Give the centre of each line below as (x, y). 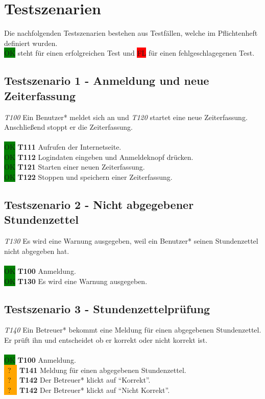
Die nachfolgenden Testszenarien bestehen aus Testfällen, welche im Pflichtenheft (131, 33)
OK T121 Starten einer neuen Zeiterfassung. (75, 167)
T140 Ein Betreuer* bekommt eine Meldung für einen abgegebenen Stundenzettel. (133, 330)
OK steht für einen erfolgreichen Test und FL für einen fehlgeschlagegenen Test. (129, 53)
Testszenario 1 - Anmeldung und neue (107, 80)
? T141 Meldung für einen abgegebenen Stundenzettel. (97, 370)
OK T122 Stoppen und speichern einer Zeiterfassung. (88, 177)
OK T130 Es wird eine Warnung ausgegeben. (76, 281)
